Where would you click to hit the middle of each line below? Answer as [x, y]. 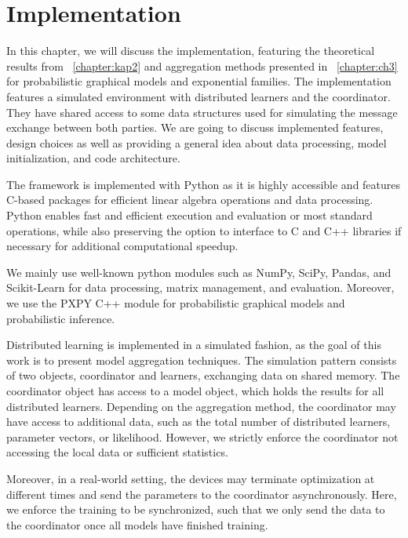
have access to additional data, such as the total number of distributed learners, [199, 422]
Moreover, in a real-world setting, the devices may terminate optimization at [191, 478]
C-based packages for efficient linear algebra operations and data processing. [190, 200]
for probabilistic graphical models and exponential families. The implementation [199, 81]
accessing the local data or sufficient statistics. [117, 452]
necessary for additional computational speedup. [122, 246]
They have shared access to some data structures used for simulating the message [202, 112]
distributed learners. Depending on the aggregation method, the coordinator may [201, 406]
